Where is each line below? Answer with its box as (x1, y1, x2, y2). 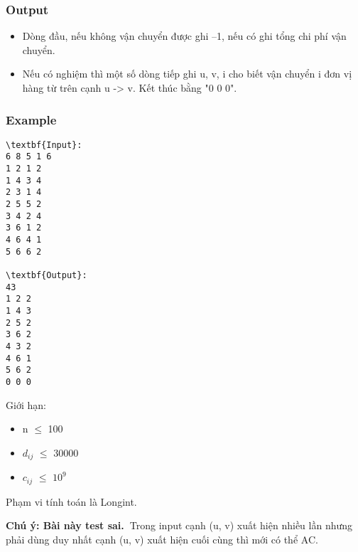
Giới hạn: (6, 397, 46, 412)
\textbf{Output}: (6, 270, 87, 281)
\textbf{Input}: (6, 139, 82, 150)
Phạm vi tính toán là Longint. (6, 494, 137, 509)
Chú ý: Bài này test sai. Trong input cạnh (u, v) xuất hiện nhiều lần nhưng (6, 518, 353, 533)
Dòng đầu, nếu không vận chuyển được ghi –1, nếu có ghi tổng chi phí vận (22, 28, 347, 43)
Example (6, 110, 57, 128)
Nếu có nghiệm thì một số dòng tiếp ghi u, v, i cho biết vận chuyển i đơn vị (22, 66, 352, 81)
